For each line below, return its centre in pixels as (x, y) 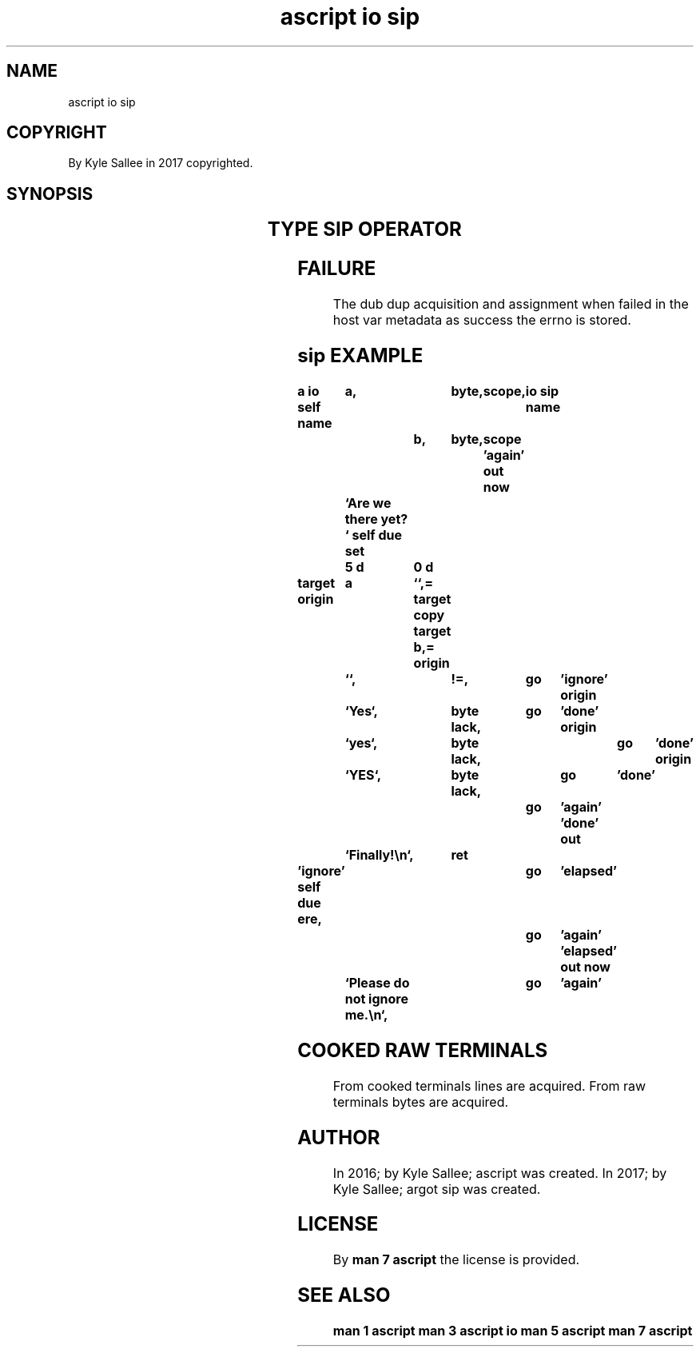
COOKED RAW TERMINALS (423, 1050)
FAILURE (337, 269)
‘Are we (368, 503)
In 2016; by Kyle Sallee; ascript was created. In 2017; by (500, 1173)
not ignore (376, 998)
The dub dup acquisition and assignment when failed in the (511, 304)
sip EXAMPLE (360, 355)
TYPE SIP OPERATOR (364, 229)
